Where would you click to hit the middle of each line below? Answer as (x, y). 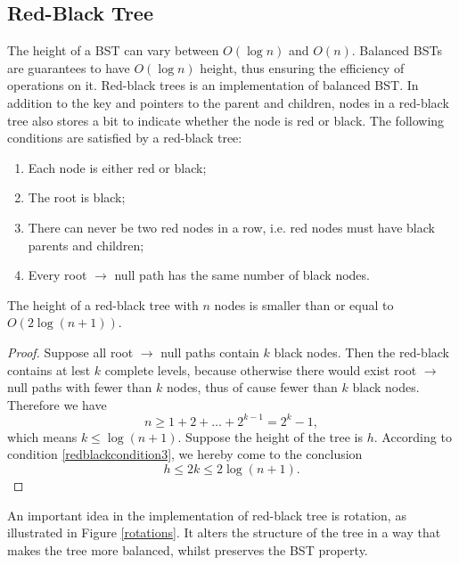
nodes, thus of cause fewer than (252, 387)
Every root (57, 275)
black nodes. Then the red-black (361, 352)
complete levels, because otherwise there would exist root (261, 369)
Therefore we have (57, 404)
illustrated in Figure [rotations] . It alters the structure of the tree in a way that (224, 532)
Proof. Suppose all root (70, 352)
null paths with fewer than (80, 387)
